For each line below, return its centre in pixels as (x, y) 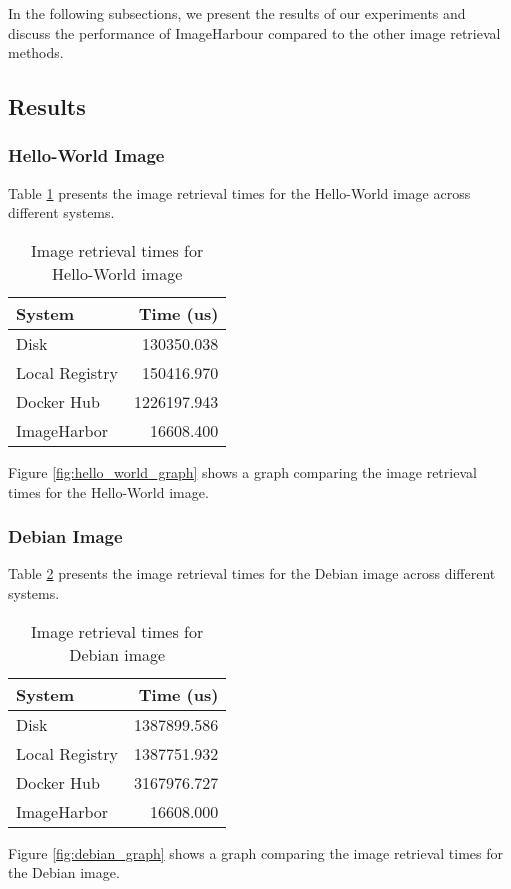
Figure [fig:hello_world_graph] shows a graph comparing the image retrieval (242, 471)
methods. (36, 52)
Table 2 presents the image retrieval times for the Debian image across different (252, 573)
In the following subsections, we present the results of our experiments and (237, 13)
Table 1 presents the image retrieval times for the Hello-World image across (239, 192)
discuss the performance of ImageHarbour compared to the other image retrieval (254, 32)
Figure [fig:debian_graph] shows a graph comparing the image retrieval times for (256, 852)
